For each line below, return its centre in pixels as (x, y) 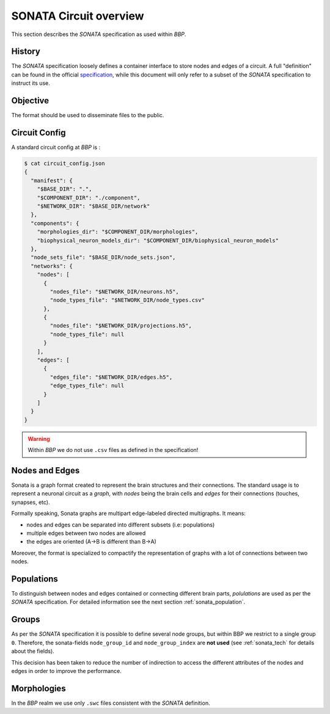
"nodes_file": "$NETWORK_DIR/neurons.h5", (115, 291)
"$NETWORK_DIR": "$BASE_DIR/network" (94, 206)
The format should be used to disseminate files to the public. (88, 115)
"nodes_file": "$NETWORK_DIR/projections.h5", (121, 326)
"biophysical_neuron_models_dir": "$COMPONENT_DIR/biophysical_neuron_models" (158, 240)
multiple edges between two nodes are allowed (86, 533)
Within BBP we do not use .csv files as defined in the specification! (113, 450)
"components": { (55, 223)
